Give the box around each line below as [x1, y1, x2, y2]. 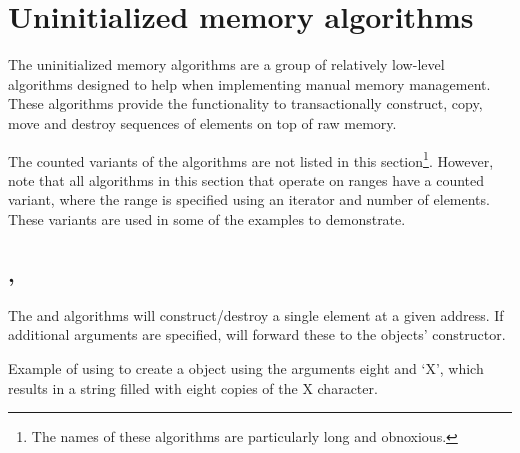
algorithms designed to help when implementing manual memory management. [8, 73, 491, 94]
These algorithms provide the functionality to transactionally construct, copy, [8, 93, 483, 114]
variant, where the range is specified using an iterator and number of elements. [8, 189, 490, 210]
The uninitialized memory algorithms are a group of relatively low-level [8, 54, 445, 75]
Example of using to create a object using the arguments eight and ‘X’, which [8, 357, 484, 378]
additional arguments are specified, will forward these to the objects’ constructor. [8, 324, 506, 345]
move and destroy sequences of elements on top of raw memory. [8, 112, 397, 133]
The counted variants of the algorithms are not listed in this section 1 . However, [8, 147, 494, 171]
